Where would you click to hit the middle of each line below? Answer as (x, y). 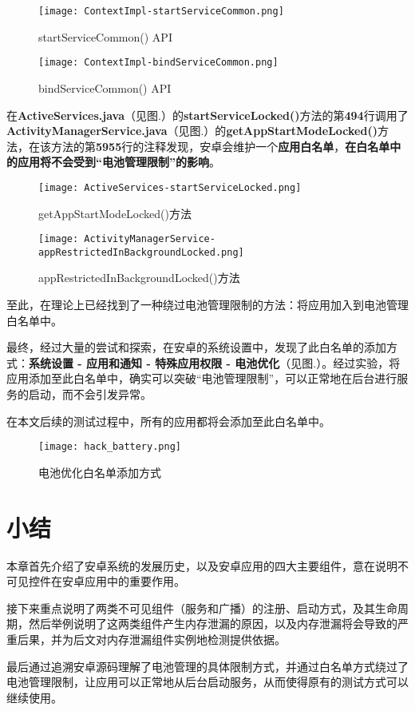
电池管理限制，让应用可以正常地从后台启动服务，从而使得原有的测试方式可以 (207, 682)
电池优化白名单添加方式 (100, 472)
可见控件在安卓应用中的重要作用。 (96, 581)
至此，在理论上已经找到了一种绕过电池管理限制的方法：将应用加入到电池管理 (207, 305)
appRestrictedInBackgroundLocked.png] (141, 252)
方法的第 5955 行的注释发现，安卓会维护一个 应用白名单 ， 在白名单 (220, 146)
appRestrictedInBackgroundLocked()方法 (139, 278)
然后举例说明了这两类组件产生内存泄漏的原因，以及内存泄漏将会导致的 (213, 624)
